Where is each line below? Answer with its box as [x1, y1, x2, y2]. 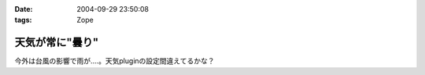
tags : [14, 16, 32, 25]
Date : [14, 5, 33, 13]
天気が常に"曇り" [14, 36, 99, 49]
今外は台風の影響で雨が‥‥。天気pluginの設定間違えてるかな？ [14, 56, 215, 66]
